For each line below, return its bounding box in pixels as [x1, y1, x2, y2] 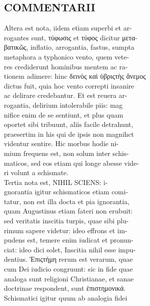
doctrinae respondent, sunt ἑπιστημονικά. [4, 283, 126, 293]
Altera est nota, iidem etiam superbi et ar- [4, 23, 132, 33]
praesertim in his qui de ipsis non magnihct [4, 128, 134, 139]
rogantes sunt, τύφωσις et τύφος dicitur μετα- [4, 32, 138, 42]
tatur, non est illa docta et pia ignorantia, [4, 196, 130, 206]
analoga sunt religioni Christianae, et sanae [4, 273, 134, 283]
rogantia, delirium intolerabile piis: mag [4, 99, 123, 110]
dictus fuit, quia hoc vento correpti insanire [4, 80, 134, 91]
